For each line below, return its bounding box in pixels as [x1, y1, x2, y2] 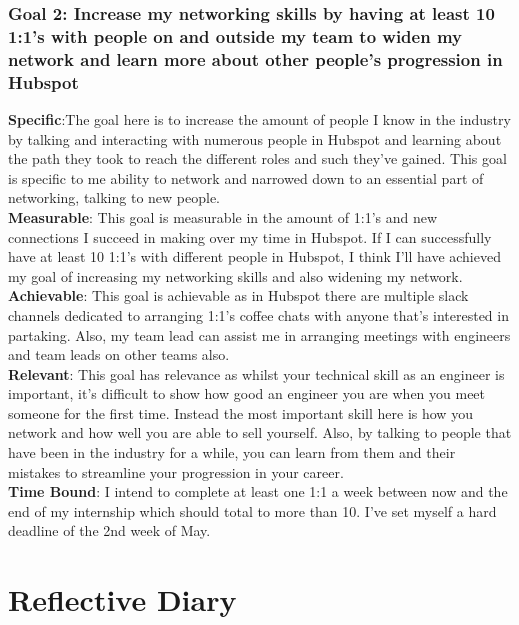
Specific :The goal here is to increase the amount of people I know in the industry [8, 108, 511, 129]
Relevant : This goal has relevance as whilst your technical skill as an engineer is [8, 363, 505, 384]
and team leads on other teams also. [8, 344, 230, 365]
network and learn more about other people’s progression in [8, 46, 503, 71]
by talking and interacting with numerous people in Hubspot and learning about [8, 128, 502, 149]
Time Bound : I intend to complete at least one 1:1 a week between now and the [8, 481, 508, 502]
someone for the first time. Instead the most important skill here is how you [8, 402, 473, 423]
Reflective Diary [8, 579, 237, 620]
